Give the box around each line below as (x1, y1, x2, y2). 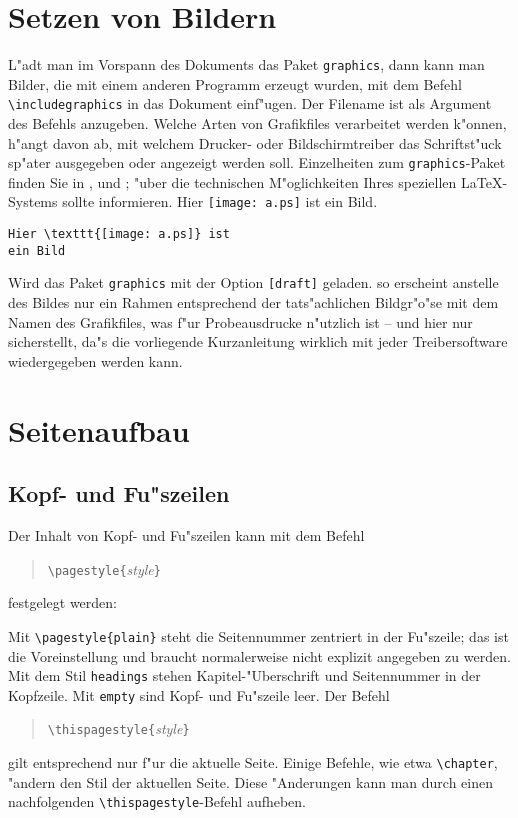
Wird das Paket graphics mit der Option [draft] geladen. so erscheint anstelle (8, 272, 499, 293)
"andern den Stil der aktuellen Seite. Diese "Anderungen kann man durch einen (8, 771, 493, 792)
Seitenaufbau (8, 409, 190, 450)
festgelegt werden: (8, 592, 117, 613)
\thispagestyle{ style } (47, 718, 190, 739)
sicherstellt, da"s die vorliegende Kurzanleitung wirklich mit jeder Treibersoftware (8, 331, 508, 352)
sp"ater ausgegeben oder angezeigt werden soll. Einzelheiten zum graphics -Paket (8, 152, 506, 173)
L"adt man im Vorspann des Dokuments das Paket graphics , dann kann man (8, 54, 485, 75)
